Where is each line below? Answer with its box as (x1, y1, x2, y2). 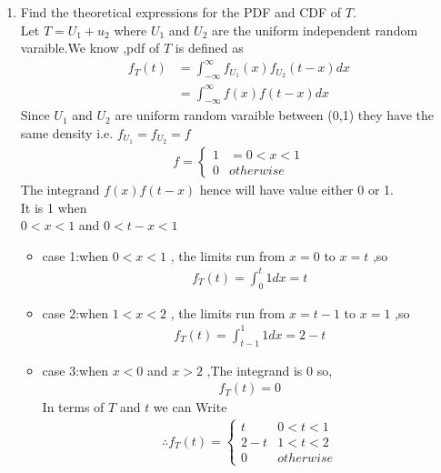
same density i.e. (20, 124, 114, 143)
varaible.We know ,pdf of (20, 38, 160, 57)
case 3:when (42, 360, 108, 379)
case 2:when (42, 303, 108, 322)
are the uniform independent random (212, 20, 418, 39)
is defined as (175, 38, 244, 57)
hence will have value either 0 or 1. (199, 179, 394, 198)
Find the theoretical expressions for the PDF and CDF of (20, 3, 342, 21)
